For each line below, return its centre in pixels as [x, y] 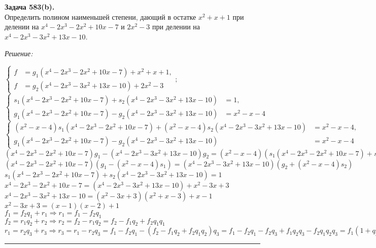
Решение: [19, 53]
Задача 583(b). [30, 7]
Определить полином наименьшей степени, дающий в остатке [100, 16]
